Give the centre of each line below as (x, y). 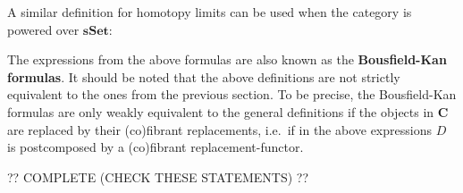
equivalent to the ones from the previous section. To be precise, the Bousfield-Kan (232, 94)
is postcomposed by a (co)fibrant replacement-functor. (156, 147)
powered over (43, 29)
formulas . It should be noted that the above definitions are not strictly (204, 76)
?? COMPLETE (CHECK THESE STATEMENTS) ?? (158, 176)
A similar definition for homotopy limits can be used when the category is (210, 12)
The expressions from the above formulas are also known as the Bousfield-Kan (227, 59)
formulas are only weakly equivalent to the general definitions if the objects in (221, 111)
